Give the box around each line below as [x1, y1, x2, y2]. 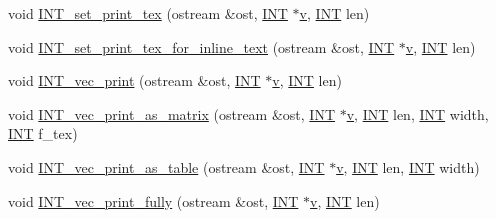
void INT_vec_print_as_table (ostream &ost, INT [8, 156, 325, 177]
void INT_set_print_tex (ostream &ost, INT [8, 3, 288, 23]
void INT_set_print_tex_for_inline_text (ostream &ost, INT [8, 36, 395, 57]
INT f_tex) [8, 123, 78, 144]
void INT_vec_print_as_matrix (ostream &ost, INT [8, 103, 336, 124]
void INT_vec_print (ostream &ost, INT [8, 70, 261, 91]
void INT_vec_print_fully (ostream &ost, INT [8, 190, 299, 211]
